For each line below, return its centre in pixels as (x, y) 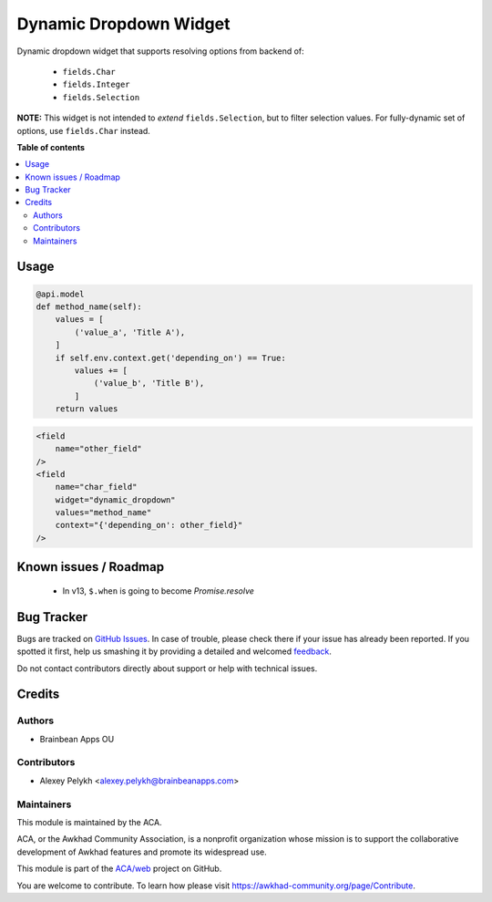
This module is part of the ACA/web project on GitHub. (119, 869)
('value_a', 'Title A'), (130, 332)
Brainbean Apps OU (77, 739)
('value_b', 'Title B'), (149, 384)
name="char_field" (96, 487)
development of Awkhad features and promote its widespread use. (142, 852)
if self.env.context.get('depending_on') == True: (170, 358)
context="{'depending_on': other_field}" (149, 525)
